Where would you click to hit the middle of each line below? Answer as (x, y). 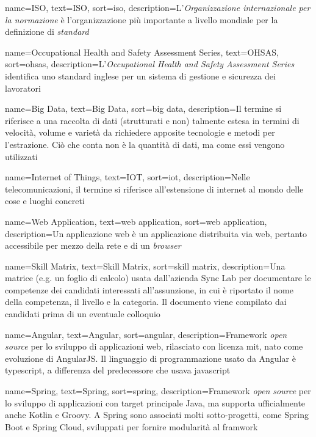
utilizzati (21, 156)
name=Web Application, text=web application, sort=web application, (136, 221)
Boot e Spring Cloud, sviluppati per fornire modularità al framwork (131, 426)
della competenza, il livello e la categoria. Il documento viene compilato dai (146, 302)
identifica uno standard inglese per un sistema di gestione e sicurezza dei (140, 75)
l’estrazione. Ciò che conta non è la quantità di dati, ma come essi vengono (145, 144)
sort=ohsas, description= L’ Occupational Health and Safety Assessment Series (150, 64)
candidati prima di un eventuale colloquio (83, 314)
